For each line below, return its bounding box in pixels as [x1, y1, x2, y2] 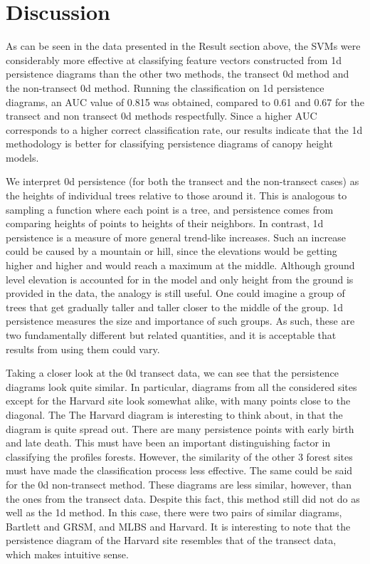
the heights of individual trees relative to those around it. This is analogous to [6, 188, 347, 203]
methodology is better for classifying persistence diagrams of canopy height [6, 136, 333, 151]
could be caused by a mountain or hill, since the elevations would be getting [6, 244, 337, 258]
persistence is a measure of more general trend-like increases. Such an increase [6, 229, 346, 244]
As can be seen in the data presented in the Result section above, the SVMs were [6, 38, 361, 53]
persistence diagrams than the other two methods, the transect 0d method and [6, 66, 349, 81]
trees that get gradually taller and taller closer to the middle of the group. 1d [6, 299, 344, 314]
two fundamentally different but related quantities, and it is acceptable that [6, 328, 337, 342]
